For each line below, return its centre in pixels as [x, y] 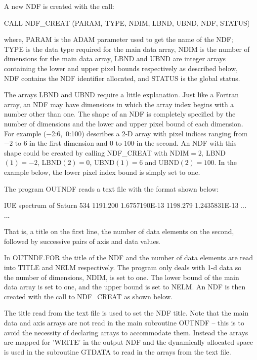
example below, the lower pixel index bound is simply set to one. [102, 172]
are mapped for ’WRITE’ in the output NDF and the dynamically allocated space [128, 342]
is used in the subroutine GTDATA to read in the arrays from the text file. [118, 351]
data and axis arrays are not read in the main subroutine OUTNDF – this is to [124, 323]
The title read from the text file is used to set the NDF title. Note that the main [126, 313]
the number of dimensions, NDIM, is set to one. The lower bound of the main [122, 277]
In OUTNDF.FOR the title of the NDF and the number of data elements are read [128, 258]
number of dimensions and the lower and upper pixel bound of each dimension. [124, 123]
